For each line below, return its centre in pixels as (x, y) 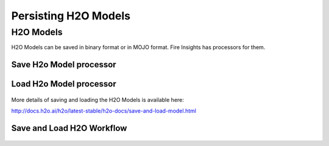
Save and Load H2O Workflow (69, 128)
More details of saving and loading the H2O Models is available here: (97, 99)
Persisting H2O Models (71, 16)
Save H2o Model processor (64, 65)
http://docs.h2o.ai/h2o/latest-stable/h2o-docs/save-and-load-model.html (104, 111)
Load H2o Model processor (64, 84)
